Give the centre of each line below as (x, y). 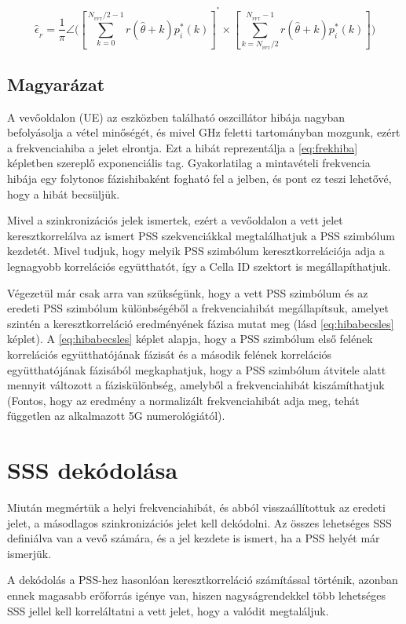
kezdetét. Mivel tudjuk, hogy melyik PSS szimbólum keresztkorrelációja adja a (196, 251)
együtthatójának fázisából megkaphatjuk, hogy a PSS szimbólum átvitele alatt (197, 369)
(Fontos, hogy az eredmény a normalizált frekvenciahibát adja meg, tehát (183, 400)
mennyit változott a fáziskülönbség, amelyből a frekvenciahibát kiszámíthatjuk (196, 385)
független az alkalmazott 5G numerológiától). (116, 416)
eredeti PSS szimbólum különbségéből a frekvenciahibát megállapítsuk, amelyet (198, 308)
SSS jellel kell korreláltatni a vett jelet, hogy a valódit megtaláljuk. (168, 610)
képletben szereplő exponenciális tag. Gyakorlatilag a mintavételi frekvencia (189, 163)
